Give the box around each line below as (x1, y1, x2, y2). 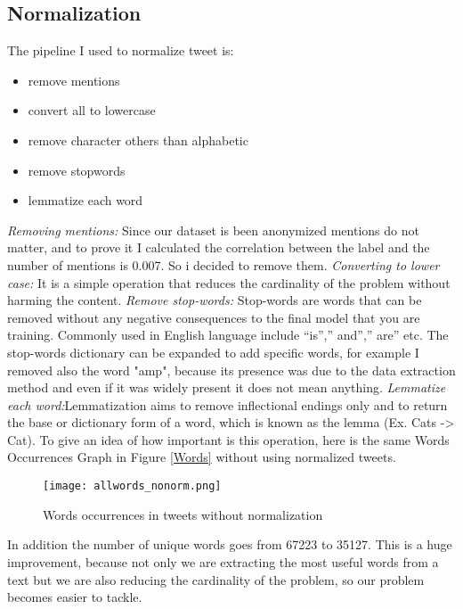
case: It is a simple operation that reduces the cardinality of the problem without (7, 273, 451, 292)
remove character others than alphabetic (28, 130, 248, 149)
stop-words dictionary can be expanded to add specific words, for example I (7, 342, 419, 361)
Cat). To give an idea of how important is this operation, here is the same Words (7, 430, 450, 449)
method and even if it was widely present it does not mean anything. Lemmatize (7, 378, 446, 397)
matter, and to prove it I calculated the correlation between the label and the (7, 238, 430, 257)
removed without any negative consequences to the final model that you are (7, 308, 420, 326)
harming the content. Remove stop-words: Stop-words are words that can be (7, 291, 422, 309)
